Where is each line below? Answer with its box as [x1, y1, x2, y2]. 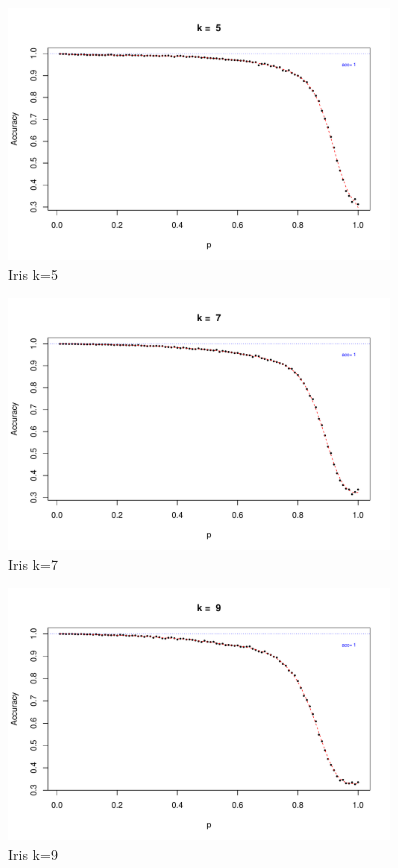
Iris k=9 [8, 843, 58, 864]
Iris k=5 [8, 263, 58, 284]
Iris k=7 [8, 553, 58, 574]
